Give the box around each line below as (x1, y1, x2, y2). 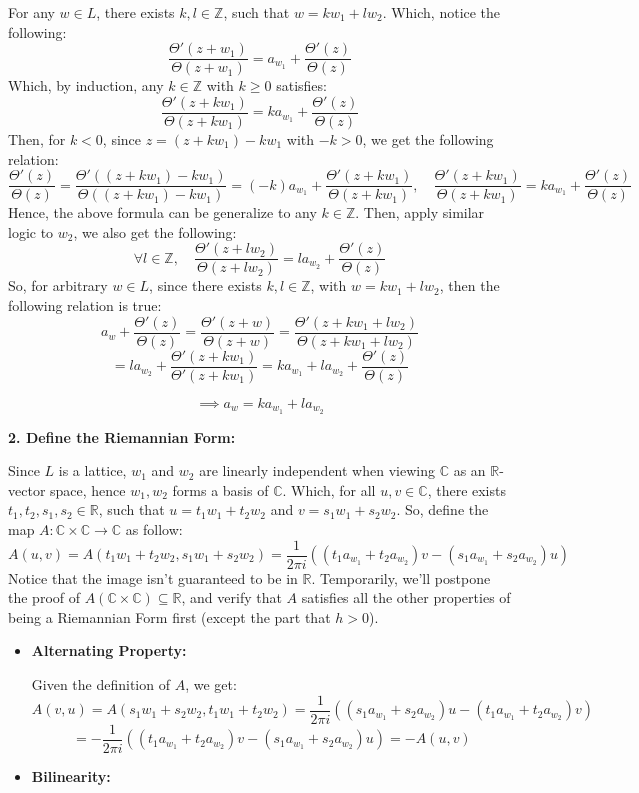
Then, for (8, 128, 66, 149)
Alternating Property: (31, 640, 187, 661)
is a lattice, (58, 460, 127, 481)
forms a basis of (172, 479, 269, 500)
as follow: (125, 518, 183, 539)
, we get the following (362, 128, 494, 149)
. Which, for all (282, 479, 376, 500)
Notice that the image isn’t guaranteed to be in (8, 567, 298, 588)
